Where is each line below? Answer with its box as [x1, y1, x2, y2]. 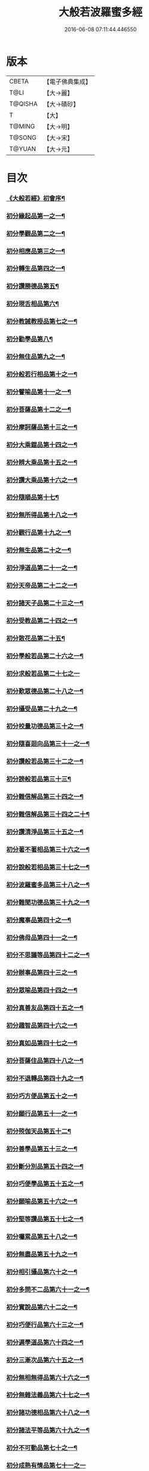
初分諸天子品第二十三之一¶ [6, 599, 84, 607]
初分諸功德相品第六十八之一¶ [6, 1409, 90, 1417]
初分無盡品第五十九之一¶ [6, 1250, 78, 1259]
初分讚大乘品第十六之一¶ [6, 475, 78, 484]
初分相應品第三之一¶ [6, 247, 66, 255]
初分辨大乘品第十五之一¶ [6, 458, 78, 466]
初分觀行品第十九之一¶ [6, 529, 72, 537]
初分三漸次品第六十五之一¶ [6, 1356, 84, 1364]
